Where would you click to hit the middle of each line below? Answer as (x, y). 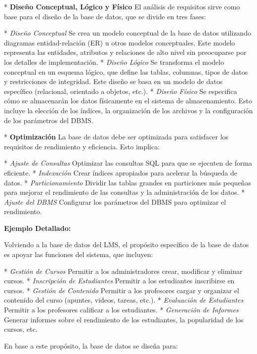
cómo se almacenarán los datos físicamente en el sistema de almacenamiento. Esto (128, 101)
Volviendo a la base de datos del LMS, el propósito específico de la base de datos (127, 244)
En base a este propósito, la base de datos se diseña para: (91, 345)
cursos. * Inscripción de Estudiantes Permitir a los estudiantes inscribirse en (119, 281)
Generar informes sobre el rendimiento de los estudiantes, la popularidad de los (124, 319)
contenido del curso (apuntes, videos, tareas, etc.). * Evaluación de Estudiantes (124, 300)
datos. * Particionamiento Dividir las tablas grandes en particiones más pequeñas (128, 182)
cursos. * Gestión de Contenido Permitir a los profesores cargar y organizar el (122, 290)
